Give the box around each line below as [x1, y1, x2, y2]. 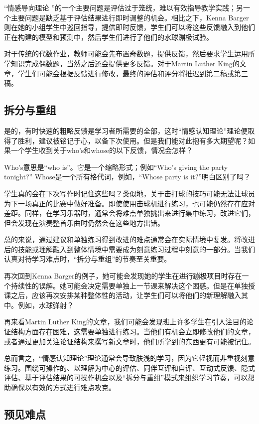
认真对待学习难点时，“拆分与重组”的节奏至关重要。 [4, 254, 171, 264]
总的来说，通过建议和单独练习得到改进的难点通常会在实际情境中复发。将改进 [4, 234, 255, 245]
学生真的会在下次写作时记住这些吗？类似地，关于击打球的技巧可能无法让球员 [4, 188, 255, 198]
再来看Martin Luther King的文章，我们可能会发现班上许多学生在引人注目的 [4, 316, 247, 327]
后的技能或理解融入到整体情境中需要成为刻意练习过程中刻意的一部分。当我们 [4, 244, 255, 254]
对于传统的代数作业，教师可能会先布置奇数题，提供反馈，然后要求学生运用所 [4, 48, 255, 59]
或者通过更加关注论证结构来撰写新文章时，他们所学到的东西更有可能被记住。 [4, 336, 255, 346]
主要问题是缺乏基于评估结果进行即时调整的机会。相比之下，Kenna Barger [10, 12, 249, 22]
